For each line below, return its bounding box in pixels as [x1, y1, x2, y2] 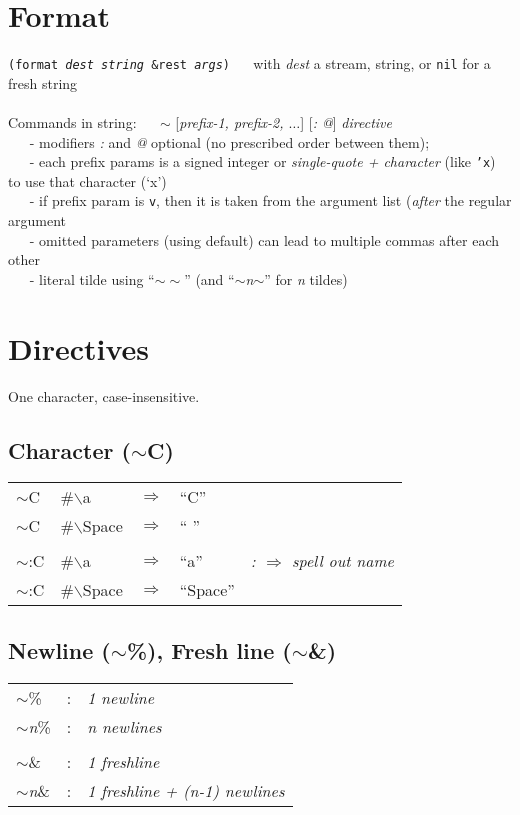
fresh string [8, 72, 78, 93]
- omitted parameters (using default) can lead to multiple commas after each [29, 229, 500, 250]
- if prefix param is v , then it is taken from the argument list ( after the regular [29, 190, 512, 211]
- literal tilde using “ [29, 268, 155, 289]
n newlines [87, 714, 162, 738]
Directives [8, 327, 149, 368]
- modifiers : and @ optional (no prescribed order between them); [29, 131, 430, 152]
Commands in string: [8, 111, 137, 132]
